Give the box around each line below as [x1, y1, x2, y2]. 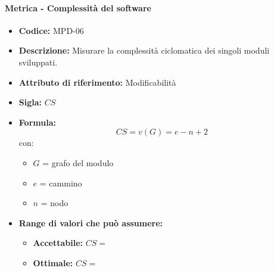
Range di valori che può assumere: [18, 216, 163, 229]
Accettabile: [33, 236, 83, 249]
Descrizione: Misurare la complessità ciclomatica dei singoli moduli [18, 44, 270, 57]
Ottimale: [33, 256, 73, 269]
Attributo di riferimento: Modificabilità [18, 76, 176, 88]
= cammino [39, 176, 82, 189]
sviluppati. [18, 55, 58, 68]
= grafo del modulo [42, 156, 114, 169]
